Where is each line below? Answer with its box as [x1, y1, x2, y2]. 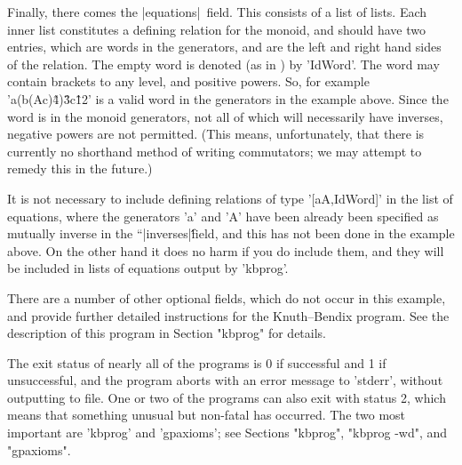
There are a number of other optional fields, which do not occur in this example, [7, 288, 446, 307]
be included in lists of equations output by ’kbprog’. [7, 259, 289, 277]
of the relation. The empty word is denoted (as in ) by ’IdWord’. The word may [7, 54, 440, 73]
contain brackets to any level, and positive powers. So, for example [7, 72, 370, 91]
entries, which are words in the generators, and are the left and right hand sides [7, 37, 442, 56]
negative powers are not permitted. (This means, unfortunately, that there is [7, 124, 425, 143]
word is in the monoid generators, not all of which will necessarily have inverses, [7, 107, 443, 125]
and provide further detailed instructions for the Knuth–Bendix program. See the [7, 306, 450, 325]
